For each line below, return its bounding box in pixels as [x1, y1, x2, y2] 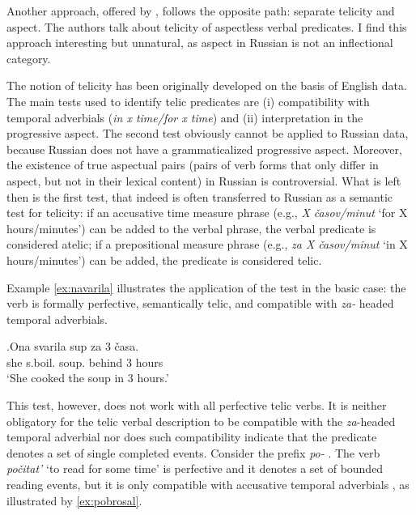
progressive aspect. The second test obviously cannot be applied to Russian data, [6, 125, 409, 142]
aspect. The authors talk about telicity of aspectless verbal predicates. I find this [6, 18, 407, 35]
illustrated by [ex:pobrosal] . [6, 492, 142, 509]
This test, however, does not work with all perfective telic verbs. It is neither [6, 397, 387, 414]
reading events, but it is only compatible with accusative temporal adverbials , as [6, 476, 410, 493]
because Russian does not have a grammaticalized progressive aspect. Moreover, [6, 140, 402, 157]
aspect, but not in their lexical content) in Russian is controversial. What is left [6, 172, 401, 189]
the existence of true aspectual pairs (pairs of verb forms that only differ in [6, 156, 379, 173]
